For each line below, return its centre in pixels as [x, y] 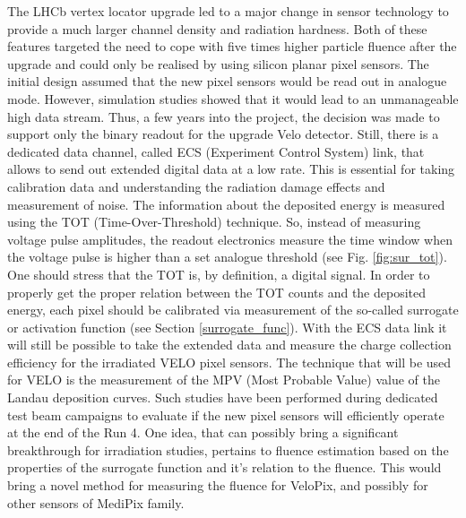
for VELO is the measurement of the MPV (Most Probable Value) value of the [224, 380]
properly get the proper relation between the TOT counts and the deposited [217, 292]
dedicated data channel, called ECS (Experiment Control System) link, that [216, 151]
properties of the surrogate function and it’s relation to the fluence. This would [224, 467]
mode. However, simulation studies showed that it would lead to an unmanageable [233, 98]
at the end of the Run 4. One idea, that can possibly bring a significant [203, 432]
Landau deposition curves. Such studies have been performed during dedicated [223, 397]
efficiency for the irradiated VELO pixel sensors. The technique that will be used [229, 362]
